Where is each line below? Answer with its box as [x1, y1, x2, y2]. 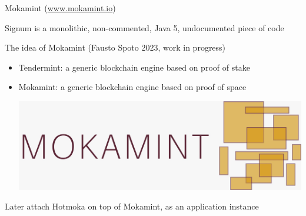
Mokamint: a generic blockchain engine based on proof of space [18, 81, 247, 93]
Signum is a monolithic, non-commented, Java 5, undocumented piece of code [5, 21, 284, 34]
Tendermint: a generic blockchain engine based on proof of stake [18, 61, 250, 73]
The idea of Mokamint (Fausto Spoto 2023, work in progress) [5, 41, 226, 54]
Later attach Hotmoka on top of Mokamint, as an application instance [5, 200, 259, 212]
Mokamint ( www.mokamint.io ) [5, 2, 116, 14]
